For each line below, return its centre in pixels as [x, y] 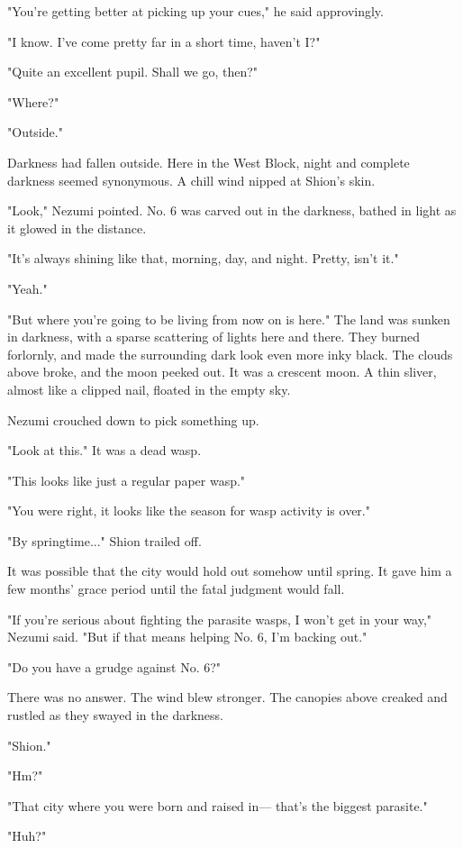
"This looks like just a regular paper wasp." [127, 480]
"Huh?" [27, 836]
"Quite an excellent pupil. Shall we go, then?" [133, 72]
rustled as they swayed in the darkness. [116, 715]
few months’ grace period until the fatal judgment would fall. [176, 589]
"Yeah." [27, 288]
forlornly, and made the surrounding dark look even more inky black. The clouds [230, 354]
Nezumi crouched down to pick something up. [133, 419]
